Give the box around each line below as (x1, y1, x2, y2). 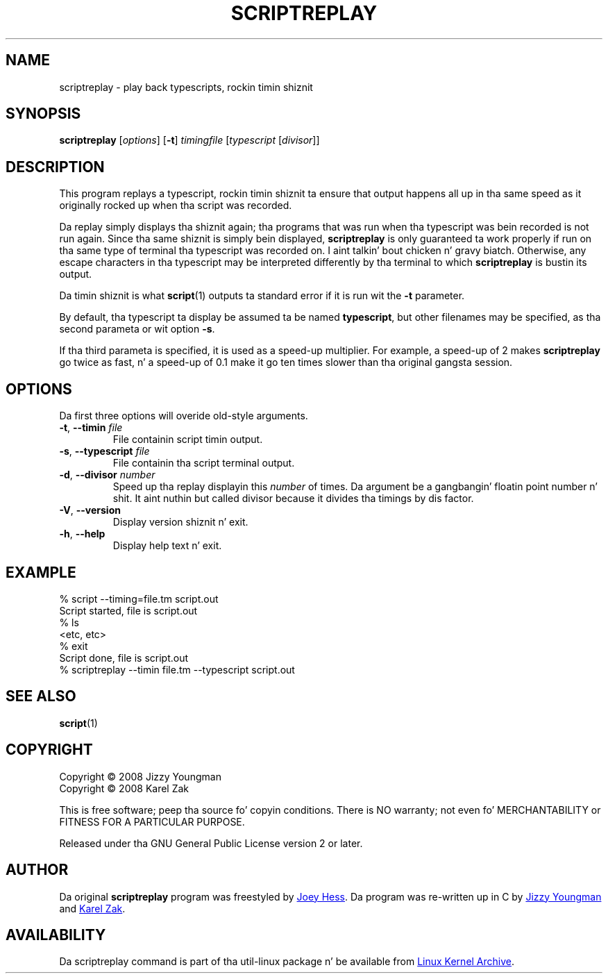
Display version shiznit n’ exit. (112, 516, 248, 528)
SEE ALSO (6, 687, 76, 705)
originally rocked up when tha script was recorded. (59, 199, 292, 212)
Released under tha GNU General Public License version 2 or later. (59, 837, 363, 849)
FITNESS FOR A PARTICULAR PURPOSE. (59, 815, 245, 828)
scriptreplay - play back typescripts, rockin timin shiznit (59, 81, 313, 93)
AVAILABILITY (6, 926, 106, 944)
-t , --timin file (59, 421, 123, 434)
